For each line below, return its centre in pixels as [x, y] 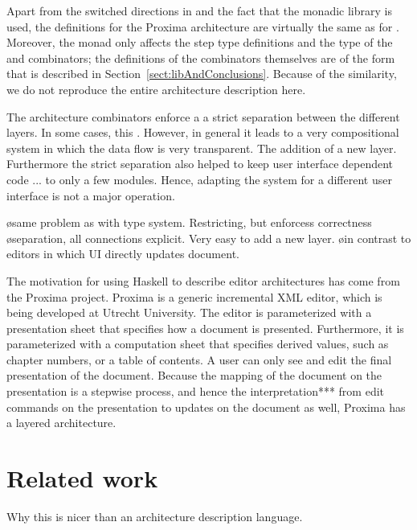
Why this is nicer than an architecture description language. [155, 516]
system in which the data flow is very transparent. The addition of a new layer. [202, 148]
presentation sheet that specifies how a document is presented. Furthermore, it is [205, 328]
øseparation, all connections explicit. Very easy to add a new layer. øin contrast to [209, 238]
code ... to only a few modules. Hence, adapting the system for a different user [199, 179]
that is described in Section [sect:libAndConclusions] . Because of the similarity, [202, 74]
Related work [82, 478]
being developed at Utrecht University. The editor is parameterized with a [189, 312]
